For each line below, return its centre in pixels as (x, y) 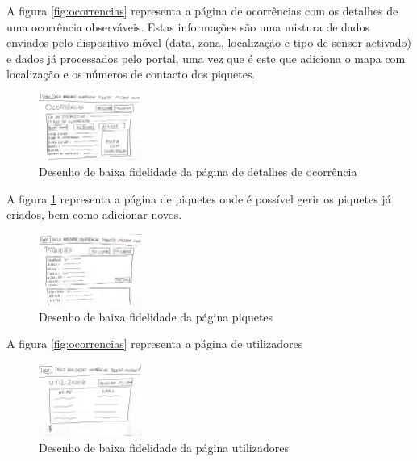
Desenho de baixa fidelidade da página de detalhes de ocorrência (198, 171)
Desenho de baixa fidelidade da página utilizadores (164, 448)
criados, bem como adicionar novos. (94, 214)
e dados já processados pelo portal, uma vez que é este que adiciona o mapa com (206, 58)
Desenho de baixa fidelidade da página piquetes (156, 316)
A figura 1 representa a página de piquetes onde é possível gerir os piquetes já (199, 198)
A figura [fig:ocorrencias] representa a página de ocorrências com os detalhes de (202, 10)
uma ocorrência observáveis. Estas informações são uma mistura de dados (188, 26)
